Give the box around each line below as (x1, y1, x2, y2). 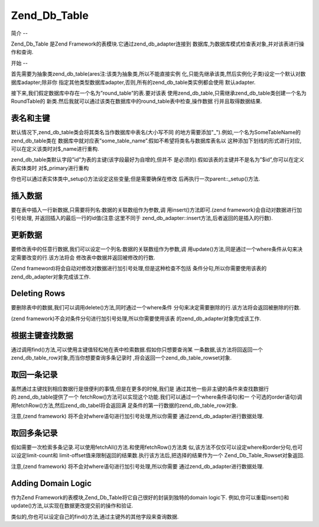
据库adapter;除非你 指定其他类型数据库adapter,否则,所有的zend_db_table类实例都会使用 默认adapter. (11, 79, 256, 86)
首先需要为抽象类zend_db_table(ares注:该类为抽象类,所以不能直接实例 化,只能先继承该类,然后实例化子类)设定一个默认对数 (11, 70, 306, 77)
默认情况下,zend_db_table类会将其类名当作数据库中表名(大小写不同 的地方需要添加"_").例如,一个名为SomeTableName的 (11, 129, 301, 136)
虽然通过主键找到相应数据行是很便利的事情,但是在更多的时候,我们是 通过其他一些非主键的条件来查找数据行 (11, 385, 269, 393)
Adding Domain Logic (11, 478, 92, 488)
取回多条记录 (11, 428, 58, 438)
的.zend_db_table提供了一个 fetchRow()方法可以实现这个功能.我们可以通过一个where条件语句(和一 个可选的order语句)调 (11, 393, 302, 400)
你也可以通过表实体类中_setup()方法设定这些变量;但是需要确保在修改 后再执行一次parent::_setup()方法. (11, 175, 261, 183)
